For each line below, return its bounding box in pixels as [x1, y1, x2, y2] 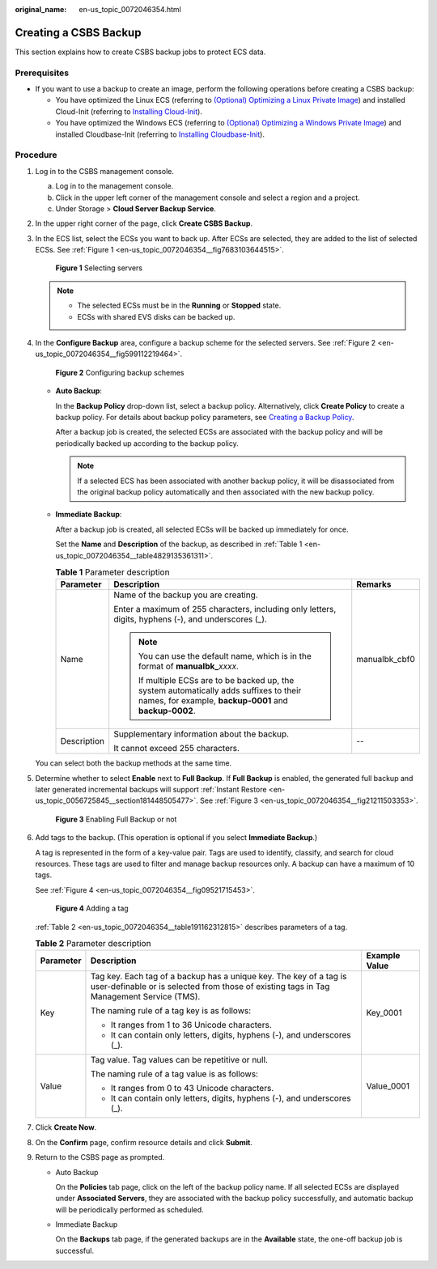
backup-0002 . [138, 705, 196, 716]
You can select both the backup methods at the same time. [35, 758, 232, 768]
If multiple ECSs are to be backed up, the [138, 675, 295, 686]
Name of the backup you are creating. [113, 589, 258, 601]
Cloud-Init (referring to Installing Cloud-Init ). [55, 106, 202, 117]
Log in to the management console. [55, 181, 174, 191]
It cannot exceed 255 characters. [113, 743, 240, 754]
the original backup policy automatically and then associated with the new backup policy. [77, 486, 375, 497]
